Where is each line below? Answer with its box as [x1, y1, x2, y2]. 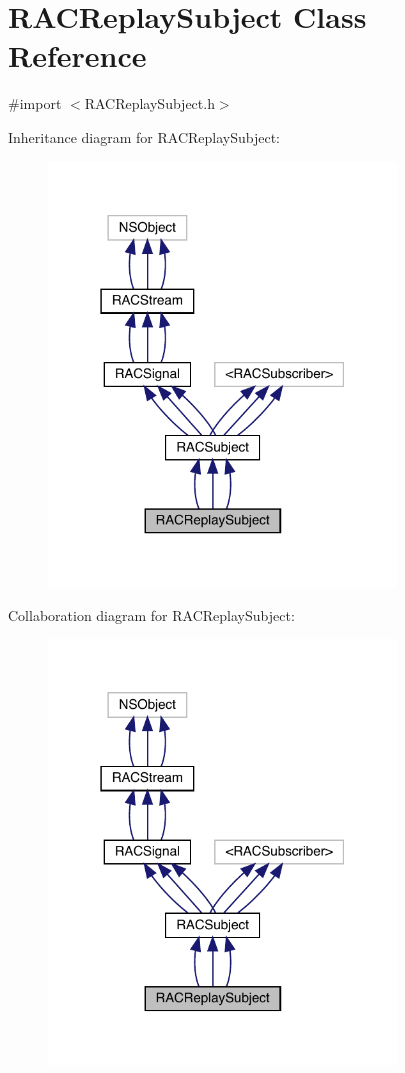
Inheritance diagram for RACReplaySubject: [8, 126, 280, 147]
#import [8, 93, 62, 114]
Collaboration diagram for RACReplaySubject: [8, 604, 295, 625]
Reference [8, 35, 147, 76]
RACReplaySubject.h [84, 93, 215, 114]
